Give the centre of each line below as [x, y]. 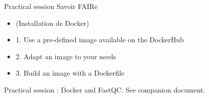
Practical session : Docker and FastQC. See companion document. [105, 89]
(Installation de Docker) [52, 23]
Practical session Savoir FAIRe [51, 6]
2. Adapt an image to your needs [66, 56]
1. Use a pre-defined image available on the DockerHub [100, 40]
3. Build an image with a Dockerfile [70, 73]
